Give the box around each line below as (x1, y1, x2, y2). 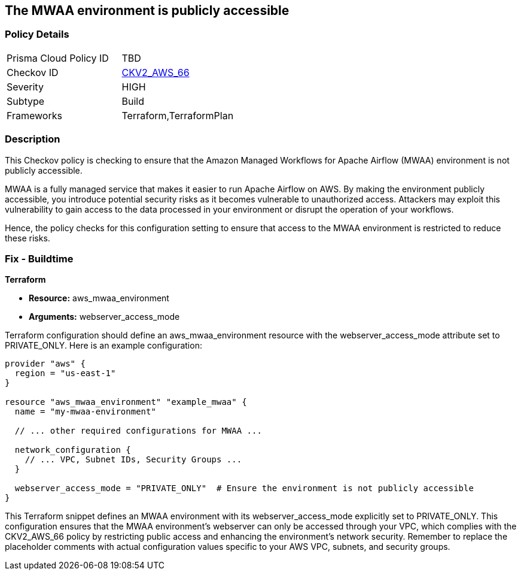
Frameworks (7, 109, 62, 122)
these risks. (5, 232, 50, 243)
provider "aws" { (5, 359, 86, 369)
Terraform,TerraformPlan (121, 109, 234, 122)
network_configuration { (14, 445, 131, 455)
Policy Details (5, 28, 69, 41)
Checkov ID (7, 66, 59, 78)
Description (5, 133, 60, 146)
